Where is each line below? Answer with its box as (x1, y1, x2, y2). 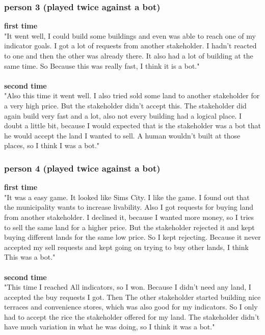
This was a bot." (4, 252, 56, 262)
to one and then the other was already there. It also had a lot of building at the (4, 50, 253, 61)
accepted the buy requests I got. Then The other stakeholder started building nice (4, 291, 261, 302)
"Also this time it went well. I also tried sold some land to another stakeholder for (4, 90, 260, 101)
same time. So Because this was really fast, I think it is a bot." (4, 60, 200, 71)
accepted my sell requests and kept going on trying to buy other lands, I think (4, 241, 249, 252)
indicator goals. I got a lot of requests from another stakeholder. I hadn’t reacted (4, 40, 257, 51)
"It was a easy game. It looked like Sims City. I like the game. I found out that (4, 191, 250, 202)
